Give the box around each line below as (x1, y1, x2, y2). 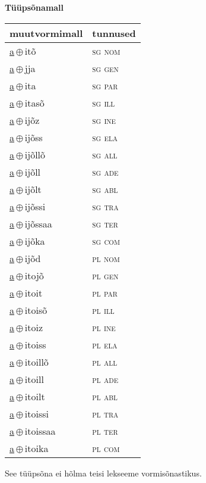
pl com (92, 441, 120, 455)
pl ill (92, 303, 115, 317)
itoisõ (24, 303, 47, 317)
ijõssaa (24, 216, 52, 230)
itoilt (24, 389, 45, 403)
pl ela (92, 337, 118, 351)
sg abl (92, 182, 118, 196)
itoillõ (24, 354, 49, 369)
